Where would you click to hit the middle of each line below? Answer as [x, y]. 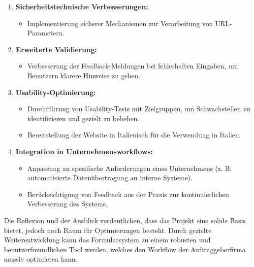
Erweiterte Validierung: [56, 49]
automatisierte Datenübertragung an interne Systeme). [110, 178]
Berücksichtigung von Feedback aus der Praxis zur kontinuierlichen [128, 194]
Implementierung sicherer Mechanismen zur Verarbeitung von [120, 23]
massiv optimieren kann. [41, 259]
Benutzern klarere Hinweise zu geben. [84, 75]
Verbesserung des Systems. [67, 204]
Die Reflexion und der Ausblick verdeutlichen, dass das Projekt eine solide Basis [125, 220]
